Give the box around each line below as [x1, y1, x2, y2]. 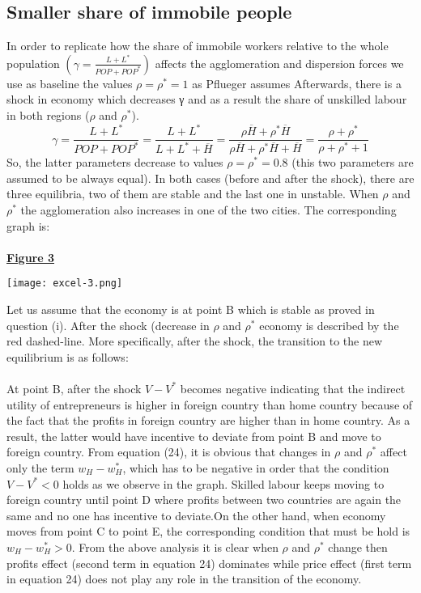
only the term [6, 459, 74, 476]
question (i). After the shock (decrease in [6, 316, 210, 333]
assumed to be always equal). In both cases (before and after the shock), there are [6, 169, 415, 186]
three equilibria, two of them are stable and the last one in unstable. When [6, 185, 379, 202]
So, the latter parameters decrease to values [6, 154, 223, 171]
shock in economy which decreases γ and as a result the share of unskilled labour [6, 91, 407, 108]
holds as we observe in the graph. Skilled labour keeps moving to [62, 475, 385, 492]
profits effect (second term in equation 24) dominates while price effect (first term [6, 554, 412, 571]
